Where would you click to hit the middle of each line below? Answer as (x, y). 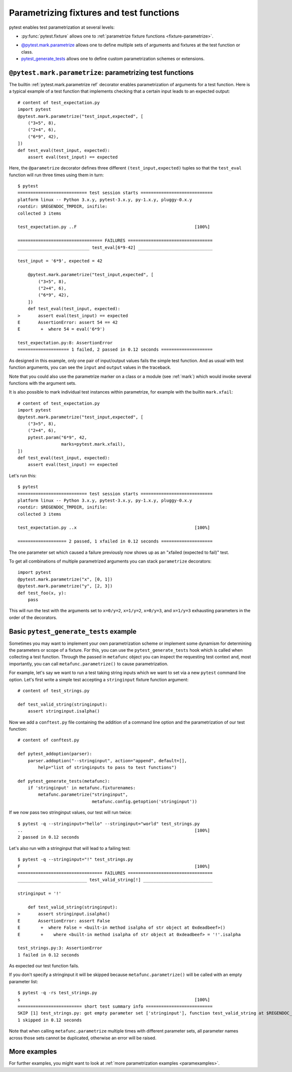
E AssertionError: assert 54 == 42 (68, 322)
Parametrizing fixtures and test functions (94, 13)
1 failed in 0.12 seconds (49, 955)
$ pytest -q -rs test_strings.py (57, 993)
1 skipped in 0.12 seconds (50, 1020)
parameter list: (24, 981)
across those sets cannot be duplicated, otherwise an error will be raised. (83, 1038)
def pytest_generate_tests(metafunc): (64, 781)
